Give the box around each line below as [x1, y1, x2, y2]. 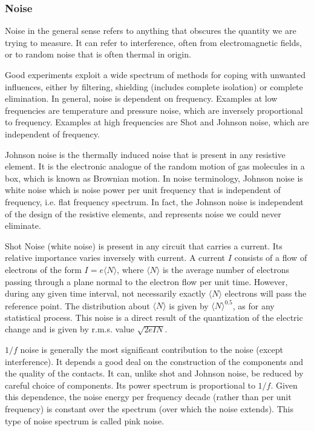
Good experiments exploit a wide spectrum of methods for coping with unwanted [5, 68, 306, 81]
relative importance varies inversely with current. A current [5, 251, 226, 264]
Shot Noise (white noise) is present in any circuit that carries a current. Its [5, 239, 283, 252]
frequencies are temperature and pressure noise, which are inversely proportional [5, 104, 303, 116]
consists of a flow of [234, 251, 307, 264]
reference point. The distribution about [5, 299, 150, 312]
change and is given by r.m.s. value [5, 323, 135, 335]
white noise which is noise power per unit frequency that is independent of [5, 183, 281, 196]
